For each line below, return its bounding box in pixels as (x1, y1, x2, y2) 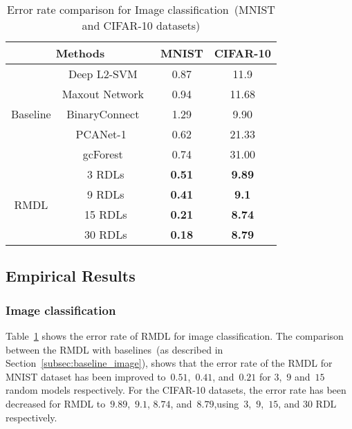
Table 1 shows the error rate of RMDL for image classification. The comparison (6, 329, 344, 343)
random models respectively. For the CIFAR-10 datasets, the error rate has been (6, 383, 346, 397)
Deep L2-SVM (68, 66, 138, 82)
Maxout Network (62, 86, 144, 102)
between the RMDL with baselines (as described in (6, 342, 223, 356)
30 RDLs (84, 226, 127, 242)
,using (214, 396, 239, 410)
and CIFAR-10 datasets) (82, 17, 201, 33)
